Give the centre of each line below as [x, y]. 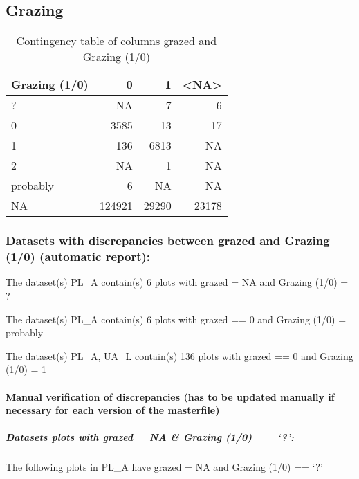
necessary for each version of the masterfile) [113, 410]
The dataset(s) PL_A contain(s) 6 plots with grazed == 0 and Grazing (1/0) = [176, 319]
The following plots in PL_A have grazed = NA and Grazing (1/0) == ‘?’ [164, 467]
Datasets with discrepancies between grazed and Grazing [168, 241]
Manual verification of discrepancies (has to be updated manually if [170, 396]
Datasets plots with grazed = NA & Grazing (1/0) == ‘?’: [150, 437]
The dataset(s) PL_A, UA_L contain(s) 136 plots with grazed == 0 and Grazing [179, 355]
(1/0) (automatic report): [78, 256]
